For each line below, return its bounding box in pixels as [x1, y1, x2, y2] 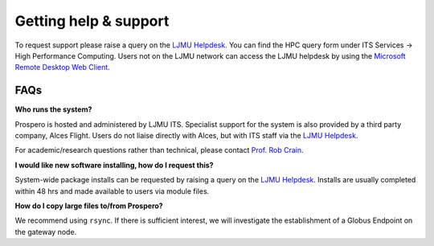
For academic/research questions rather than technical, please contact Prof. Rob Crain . [14, 146, 304, 155]
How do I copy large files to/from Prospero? [14, 201, 164, 211]
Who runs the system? [14, 105, 92, 114]
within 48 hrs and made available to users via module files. [14, 186, 210, 196]
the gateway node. [14, 227, 77, 236]
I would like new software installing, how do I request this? [14, 160, 214, 170]
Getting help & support [14, 12, 170, 30]
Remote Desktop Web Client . [14, 63, 110, 72]
